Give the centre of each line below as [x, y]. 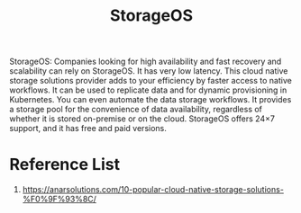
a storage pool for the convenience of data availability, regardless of [136, 110]
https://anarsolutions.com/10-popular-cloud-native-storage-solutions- [153, 190]
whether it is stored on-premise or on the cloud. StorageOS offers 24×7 [142, 119]
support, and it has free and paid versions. [88, 129]
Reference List [64, 165]
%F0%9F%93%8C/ [59, 200]
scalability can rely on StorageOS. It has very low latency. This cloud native [149, 71]
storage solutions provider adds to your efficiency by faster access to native [151, 81]
